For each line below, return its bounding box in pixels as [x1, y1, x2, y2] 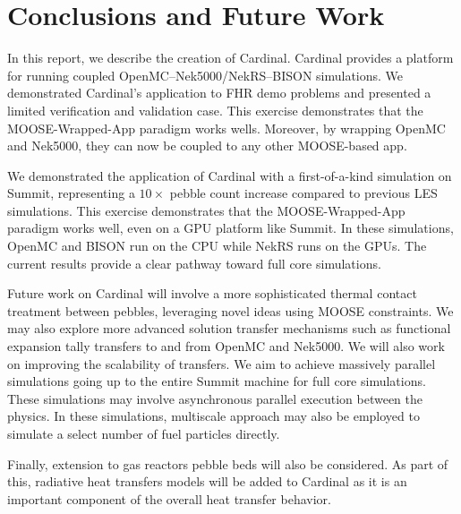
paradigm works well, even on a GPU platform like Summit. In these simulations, [7, 218, 454, 237]
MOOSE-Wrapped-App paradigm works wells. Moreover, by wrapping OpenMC [7, 118, 446, 137]
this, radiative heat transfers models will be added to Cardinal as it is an [7, 472, 407, 491]
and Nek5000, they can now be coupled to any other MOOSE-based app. [7, 136, 407, 155]
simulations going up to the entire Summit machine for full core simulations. [7, 372, 426, 390]
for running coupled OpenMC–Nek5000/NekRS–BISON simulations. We [7, 65, 404, 84]
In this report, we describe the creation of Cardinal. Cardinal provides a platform [7, 48, 454, 67]
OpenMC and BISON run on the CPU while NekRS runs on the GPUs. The [7, 236, 427, 255]
